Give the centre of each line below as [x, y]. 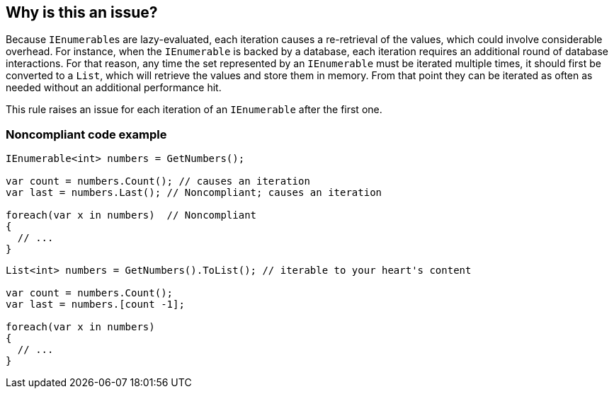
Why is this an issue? [82, 12]
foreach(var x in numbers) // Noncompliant [131, 215]
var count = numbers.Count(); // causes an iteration [158, 181]
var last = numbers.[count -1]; [95, 305]
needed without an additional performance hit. [114, 88]
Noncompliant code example [86, 134]
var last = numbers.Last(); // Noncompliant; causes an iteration [194, 193]
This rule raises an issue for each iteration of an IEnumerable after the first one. [194, 110]
